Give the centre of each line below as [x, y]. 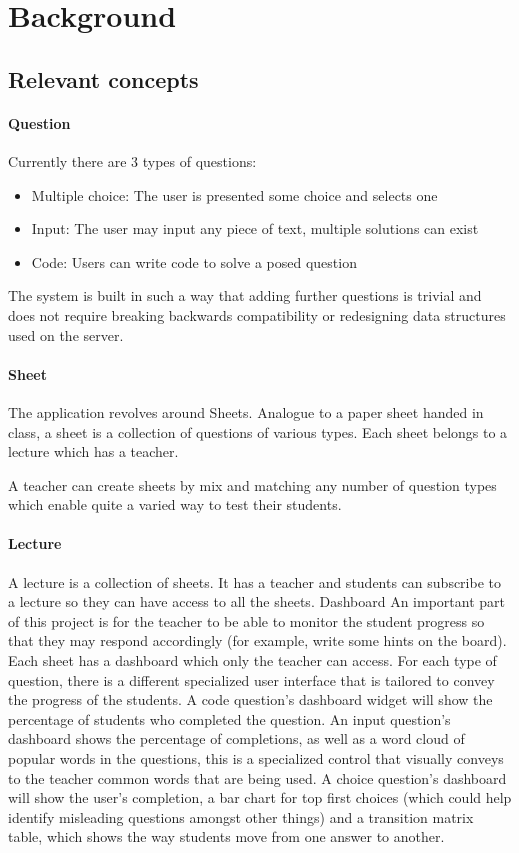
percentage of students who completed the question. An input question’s [229, 718]
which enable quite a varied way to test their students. [175, 504]
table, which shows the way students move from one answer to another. [226, 836]
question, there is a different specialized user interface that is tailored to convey [251, 679]
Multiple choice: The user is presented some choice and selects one [234, 194]
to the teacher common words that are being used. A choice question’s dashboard [257, 777]
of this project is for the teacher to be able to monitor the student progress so [246, 620]
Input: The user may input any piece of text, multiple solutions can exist [255, 228]
